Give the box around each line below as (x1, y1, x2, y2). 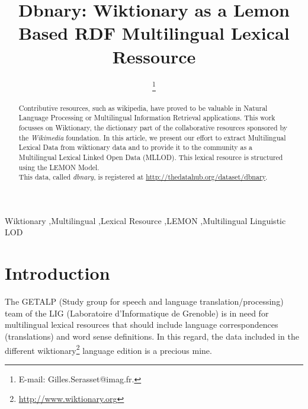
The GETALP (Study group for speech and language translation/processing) (5, 295, 284, 308)
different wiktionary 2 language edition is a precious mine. (5, 342, 212, 356)
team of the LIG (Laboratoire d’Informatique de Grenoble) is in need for (5, 306, 269, 319)
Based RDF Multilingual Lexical (18, 21, 290, 45)
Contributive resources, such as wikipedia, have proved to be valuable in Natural (18, 103, 268, 113)
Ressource (112, 44, 196, 68)
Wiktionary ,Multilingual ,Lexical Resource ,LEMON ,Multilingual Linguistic (5, 214, 286, 226)
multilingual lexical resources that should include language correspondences (5, 318, 278, 331)
